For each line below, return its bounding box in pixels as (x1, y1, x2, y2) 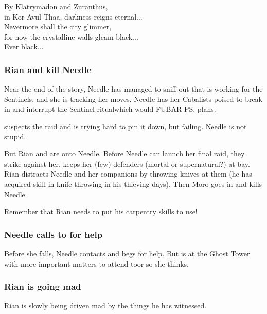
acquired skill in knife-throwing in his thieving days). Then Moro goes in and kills (4, 178, 262, 189)
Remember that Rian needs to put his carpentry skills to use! (4, 206, 198, 217)
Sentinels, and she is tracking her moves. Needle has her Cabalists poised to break (4, 93, 263, 104)
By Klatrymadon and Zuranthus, (4, 1, 108, 11)
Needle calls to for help (4, 228, 103, 240)
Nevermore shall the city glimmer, (4, 21, 112, 32)
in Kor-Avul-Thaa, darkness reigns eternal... (4, 11, 143, 22)
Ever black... (4, 41, 44, 52)
